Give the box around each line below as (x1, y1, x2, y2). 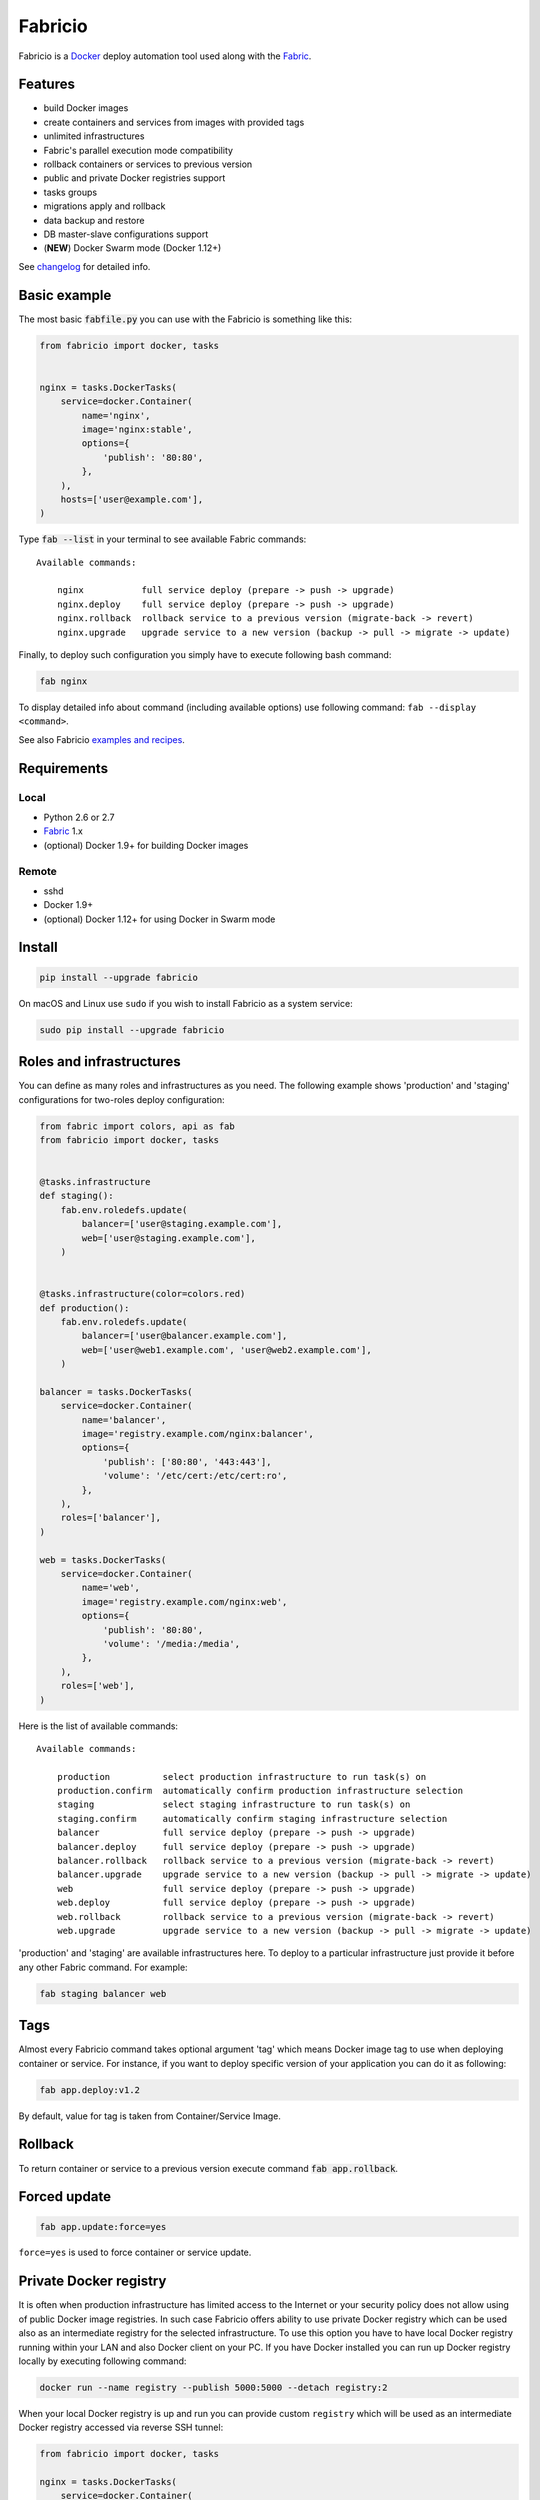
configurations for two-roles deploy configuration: (18, 1093, 225, 1105)
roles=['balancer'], (60, 1512, 162, 1524)
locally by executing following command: (18, 2355, 187, 2367)
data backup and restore (43, 214, 145, 226)
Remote (18, 864, 57, 878)
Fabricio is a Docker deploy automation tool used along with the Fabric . (18, 50, 312, 62)
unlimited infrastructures (43, 130, 145, 142)
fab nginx (39, 676, 88, 687)
